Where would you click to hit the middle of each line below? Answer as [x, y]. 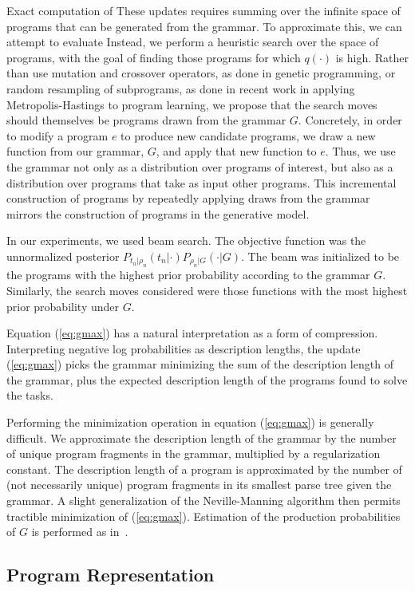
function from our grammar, [75, 151]
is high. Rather [372, 57]
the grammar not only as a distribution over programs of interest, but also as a [200, 166]
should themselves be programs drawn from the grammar [146, 120]
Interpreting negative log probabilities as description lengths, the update [184, 348]
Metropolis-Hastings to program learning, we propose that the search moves [192, 104]
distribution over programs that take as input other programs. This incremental [202, 182]
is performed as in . [80, 532]
